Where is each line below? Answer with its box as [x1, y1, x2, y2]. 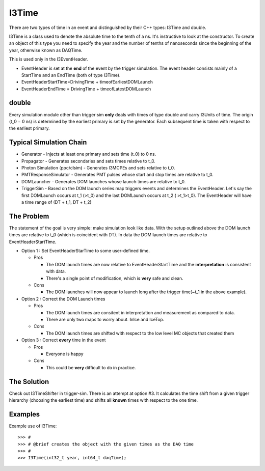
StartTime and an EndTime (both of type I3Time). [21, 72, 121, 78]
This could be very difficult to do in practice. [46, 364, 136, 370]
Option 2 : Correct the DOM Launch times [21, 296, 106, 302]
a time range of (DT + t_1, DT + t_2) [21, 199, 92, 205]
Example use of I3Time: [9, 423, 57, 429]
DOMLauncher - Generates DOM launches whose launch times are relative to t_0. [21, 178, 186, 184]
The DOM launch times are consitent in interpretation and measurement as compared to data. [46, 309, 235, 315]
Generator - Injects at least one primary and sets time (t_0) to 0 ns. [21, 151, 157, 157]
